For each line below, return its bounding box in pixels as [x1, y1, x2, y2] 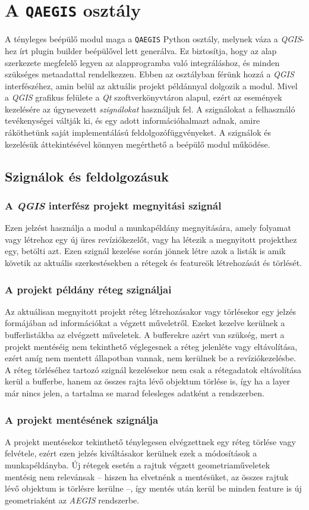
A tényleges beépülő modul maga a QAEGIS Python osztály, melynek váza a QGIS [5, 33, 302, 45]
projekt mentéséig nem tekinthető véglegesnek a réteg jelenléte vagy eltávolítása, [5, 340, 298, 352]
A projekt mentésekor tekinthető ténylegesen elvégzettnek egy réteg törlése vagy [5, 435, 296, 448]
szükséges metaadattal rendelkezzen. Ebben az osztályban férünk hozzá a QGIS [5, 68, 294, 80]
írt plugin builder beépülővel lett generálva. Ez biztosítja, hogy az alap [19, 44, 277, 57]
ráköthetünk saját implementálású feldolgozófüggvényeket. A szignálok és [5, 126, 271, 139]
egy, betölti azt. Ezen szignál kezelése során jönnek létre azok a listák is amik [5, 245, 286, 257]
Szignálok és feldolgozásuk [5, 167, 169, 185]
